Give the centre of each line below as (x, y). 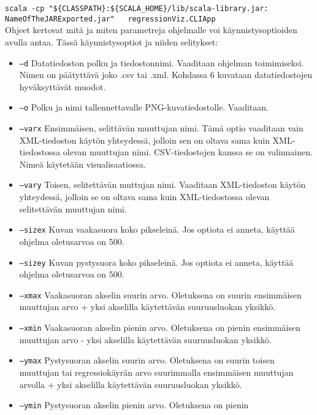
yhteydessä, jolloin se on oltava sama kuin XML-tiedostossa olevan (144, 197)
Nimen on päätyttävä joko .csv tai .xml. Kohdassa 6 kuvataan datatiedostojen (166, 75)
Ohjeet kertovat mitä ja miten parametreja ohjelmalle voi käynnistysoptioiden (151, 30)
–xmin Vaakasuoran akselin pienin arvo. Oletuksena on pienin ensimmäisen (160, 328)
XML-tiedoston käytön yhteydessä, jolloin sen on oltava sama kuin (144, 140)
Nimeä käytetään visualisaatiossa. (82, 164)
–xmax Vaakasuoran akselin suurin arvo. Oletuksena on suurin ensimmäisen (160, 294)
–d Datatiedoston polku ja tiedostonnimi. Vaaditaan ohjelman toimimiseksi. (162, 62)
